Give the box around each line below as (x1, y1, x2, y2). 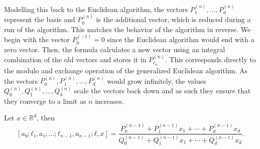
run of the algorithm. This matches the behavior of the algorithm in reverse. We (4, 24, 251, 34)
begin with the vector (4, 34, 70, 45)
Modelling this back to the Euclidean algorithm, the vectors (4, 4, 188, 14)
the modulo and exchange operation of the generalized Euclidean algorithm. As (4, 65, 247, 76)
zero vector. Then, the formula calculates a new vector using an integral (4, 44, 225, 54)
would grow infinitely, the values (107, 75, 206, 86)
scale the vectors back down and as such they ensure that (74, 85, 251, 96)
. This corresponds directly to (165, 54, 256, 65)
